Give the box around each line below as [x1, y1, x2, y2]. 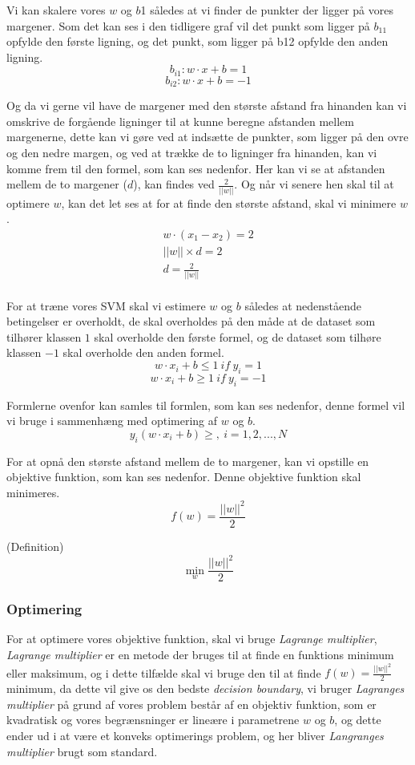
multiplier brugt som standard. [6, 743, 158, 759]
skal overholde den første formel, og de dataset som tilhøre [94, 328, 381, 345]
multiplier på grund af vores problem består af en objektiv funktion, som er [6, 695, 377, 712]
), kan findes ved [133, 176, 215, 192]
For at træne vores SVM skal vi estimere [6, 297, 206, 314]
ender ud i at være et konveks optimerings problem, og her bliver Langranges [6, 727, 384, 744]
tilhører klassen [6, 328, 82, 345]
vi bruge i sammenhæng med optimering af [6, 412, 218, 429]
